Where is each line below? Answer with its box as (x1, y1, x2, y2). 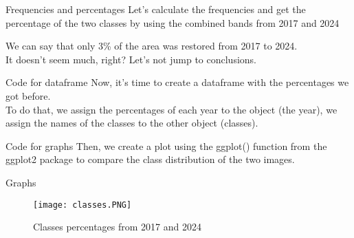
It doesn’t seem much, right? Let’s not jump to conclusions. (5, 52, 256, 66)
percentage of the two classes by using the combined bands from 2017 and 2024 (5, 15, 340, 30)
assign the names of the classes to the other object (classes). (5, 116, 258, 130)
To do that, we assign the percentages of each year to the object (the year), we (5, 102, 338, 116)
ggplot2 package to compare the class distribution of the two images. (5, 152, 295, 166)
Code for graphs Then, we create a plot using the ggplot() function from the (5, 138, 327, 153)
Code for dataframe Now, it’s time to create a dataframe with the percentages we (5, 75, 349, 89)
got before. (5, 88, 51, 102)
